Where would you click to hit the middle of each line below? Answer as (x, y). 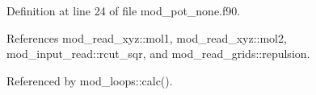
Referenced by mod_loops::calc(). (90, 80)
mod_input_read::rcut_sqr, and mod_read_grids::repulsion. (158, 54)
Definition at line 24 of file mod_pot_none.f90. (124, 10)
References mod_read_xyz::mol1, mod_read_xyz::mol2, (147, 37)
